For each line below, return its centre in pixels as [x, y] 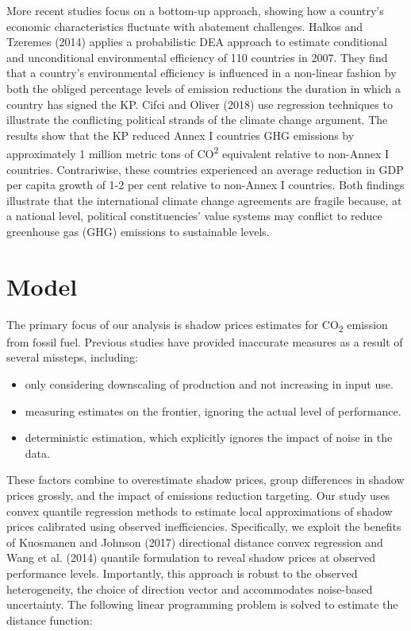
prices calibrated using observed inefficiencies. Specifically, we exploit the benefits [204, 526]
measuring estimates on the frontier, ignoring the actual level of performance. [213, 410]
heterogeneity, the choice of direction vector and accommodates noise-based [190, 588]
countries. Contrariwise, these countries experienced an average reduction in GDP [205, 169]
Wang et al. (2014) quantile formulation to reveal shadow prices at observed [191, 557]
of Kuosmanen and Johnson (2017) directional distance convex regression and [195, 542]
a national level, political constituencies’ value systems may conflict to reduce [194, 216]
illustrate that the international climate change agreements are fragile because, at [204, 200]
